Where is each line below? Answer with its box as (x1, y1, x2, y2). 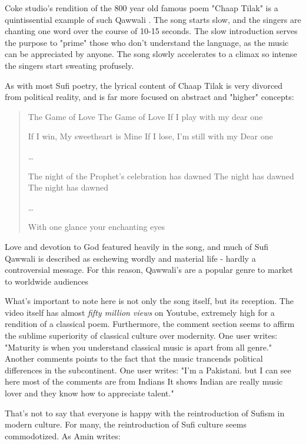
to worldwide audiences (5, 275, 89, 287)
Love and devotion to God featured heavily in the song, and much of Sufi (5, 240, 269, 252)
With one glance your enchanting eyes (28, 221, 165, 233)
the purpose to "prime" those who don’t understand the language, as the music (5, 36, 289, 48)
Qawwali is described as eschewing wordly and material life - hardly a (5, 252, 256, 264)
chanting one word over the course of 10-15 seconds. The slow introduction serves (5, 25, 298, 37)
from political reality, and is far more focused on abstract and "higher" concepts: (5, 91, 294, 103)
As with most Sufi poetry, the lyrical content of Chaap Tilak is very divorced (5, 79, 283, 91)
